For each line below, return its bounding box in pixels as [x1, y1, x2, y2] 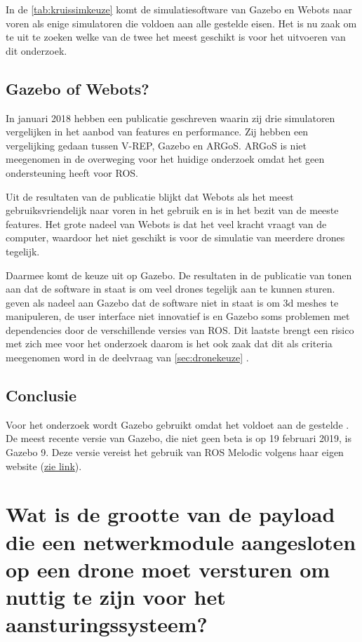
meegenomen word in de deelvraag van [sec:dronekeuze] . [6, 350, 249, 365]
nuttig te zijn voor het [6, 582, 226, 610]
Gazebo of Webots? [6, 77, 149, 99]
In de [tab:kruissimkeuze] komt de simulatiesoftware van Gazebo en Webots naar [6, 2, 352, 16]
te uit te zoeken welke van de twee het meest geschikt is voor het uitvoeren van [6, 29, 346, 44]
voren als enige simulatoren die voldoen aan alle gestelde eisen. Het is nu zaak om [6, 15, 357, 30]
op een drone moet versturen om [6, 554, 330, 583]
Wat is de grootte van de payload [6, 500, 335, 528]
